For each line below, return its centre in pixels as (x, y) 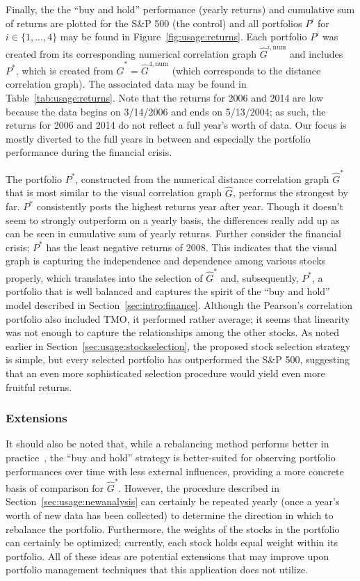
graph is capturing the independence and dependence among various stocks (166, 261)
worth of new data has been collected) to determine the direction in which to (170, 515)
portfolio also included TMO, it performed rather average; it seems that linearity (178, 318)
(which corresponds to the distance (246, 70)
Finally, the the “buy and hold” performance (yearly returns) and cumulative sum (180, 9)
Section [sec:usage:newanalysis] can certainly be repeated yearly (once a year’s (173, 501)
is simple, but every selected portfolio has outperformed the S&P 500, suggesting (178, 359)
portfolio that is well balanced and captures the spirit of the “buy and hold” (168, 291)
